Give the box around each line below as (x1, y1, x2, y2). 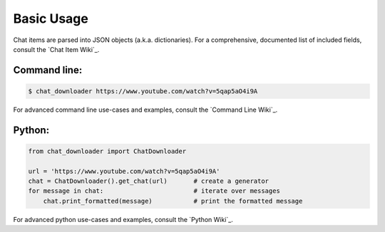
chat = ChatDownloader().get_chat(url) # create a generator (28, 177, 269, 185)
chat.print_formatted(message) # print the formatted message (43, 196, 303, 205)
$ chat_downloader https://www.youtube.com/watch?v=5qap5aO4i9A (28, 87, 258, 95)
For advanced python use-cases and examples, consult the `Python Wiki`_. (13, 215, 233, 223)
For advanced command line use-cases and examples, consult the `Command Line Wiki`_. (13, 105, 278, 114)
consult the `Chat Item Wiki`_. (13, 45, 100, 53)
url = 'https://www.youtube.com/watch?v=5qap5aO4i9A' (28, 167, 220, 175)
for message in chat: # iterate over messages (28, 187, 281, 195)
